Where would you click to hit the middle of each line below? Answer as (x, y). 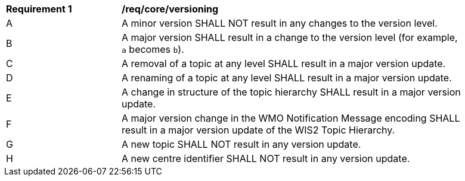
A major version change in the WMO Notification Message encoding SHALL (291, 118)
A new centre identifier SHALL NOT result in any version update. (266, 158)
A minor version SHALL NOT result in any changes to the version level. (280, 23)
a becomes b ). (153, 49)
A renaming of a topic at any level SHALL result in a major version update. (287, 78)
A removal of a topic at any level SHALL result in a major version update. (284, 63)
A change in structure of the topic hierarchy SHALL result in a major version (291, 92)
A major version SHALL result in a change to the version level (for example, (290, 37)
